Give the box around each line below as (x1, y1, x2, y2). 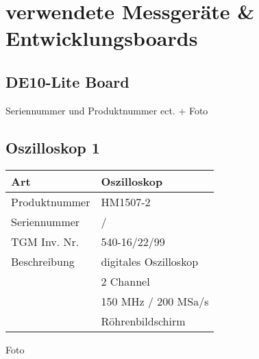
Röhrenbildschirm (101, 312, 186, 329)
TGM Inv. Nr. (11, 233, 79, 249)
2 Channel (101, 273, 150, 289)
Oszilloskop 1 (5, 136, 100, 158)
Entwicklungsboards (5, 24, 198, 52)
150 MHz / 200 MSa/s (101, 293, 209, 309)
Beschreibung (11, 253, 75, 269)
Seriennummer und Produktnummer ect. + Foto (5, 103, 208, 117)
